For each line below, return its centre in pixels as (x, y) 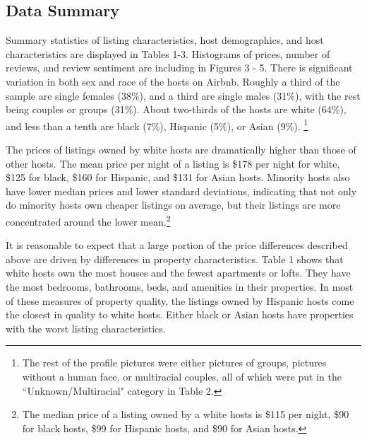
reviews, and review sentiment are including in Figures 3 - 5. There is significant (179, 68)
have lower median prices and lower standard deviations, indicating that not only (181, 191)
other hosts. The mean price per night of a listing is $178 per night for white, (173, 163)
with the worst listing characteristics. (86, 328)
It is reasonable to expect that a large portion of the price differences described (177, 245)
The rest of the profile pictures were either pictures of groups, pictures (174, 363)
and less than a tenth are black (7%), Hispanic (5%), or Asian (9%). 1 (157, 125)
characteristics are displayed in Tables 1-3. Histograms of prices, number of (168, 53)
